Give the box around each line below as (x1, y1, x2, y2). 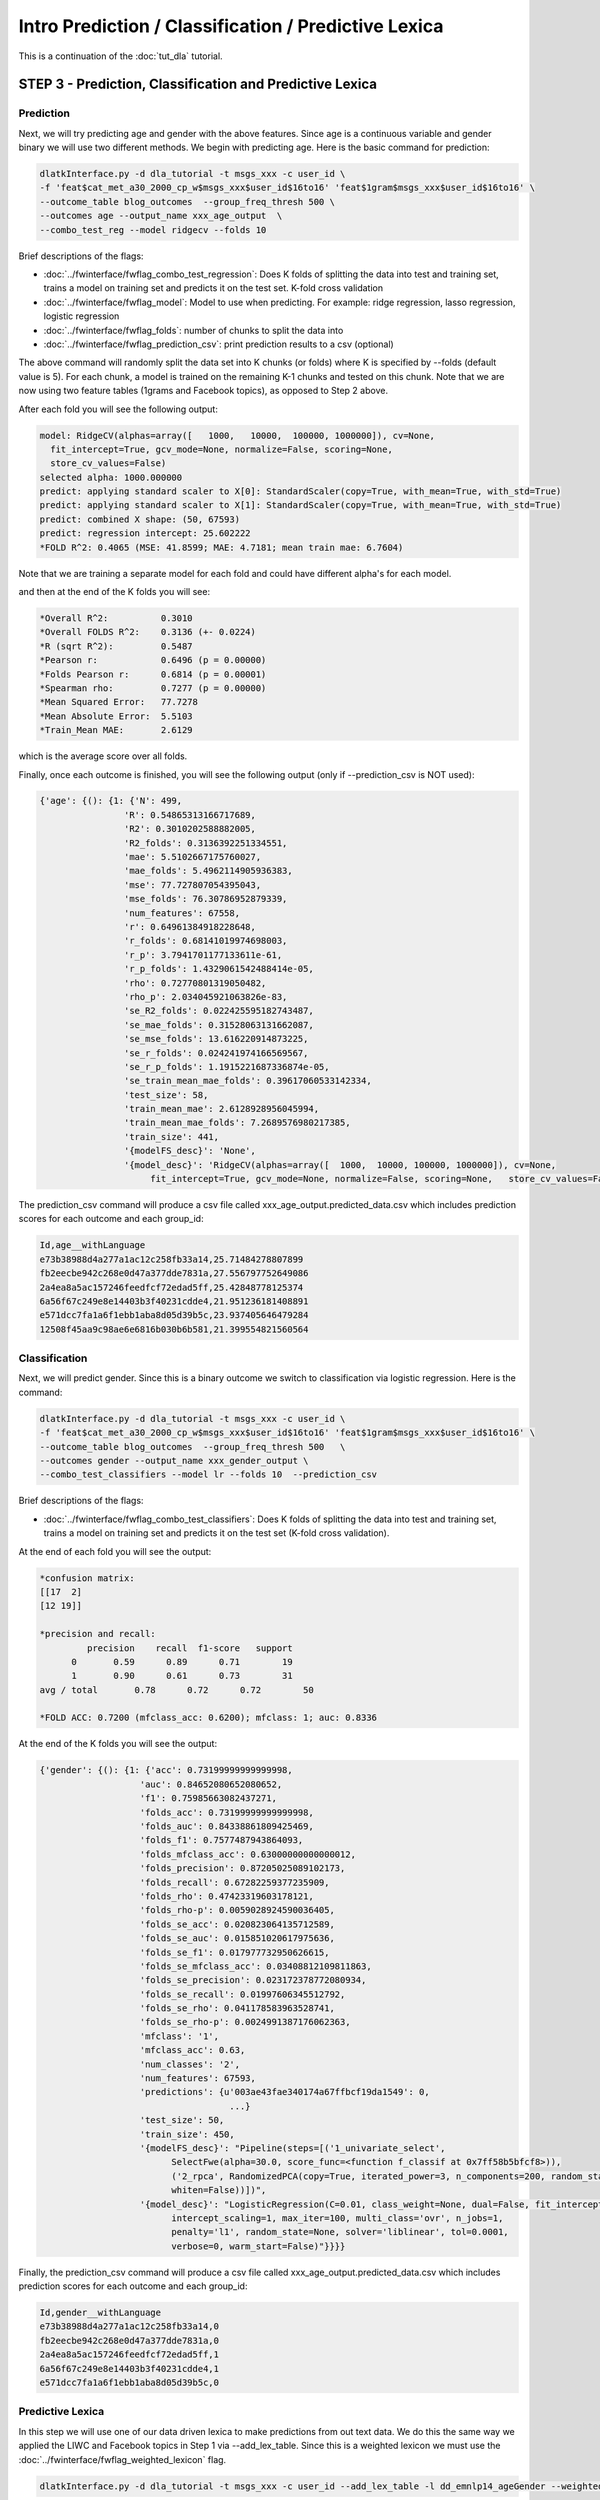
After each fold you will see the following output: (18, 403, 219, 415)
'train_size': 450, (139, 2128, 235, 2140)
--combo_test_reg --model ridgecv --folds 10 (39, 224, 267, 235)
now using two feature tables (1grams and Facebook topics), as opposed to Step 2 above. (18, 385, 389, 397)
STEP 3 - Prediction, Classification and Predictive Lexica (18, 76, 377, 93)
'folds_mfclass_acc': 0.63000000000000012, (139, 1848, 357, 1860)
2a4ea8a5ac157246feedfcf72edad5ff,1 (39, 2349, 220, 2360)
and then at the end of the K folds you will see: (18, 586, 210, 598)
